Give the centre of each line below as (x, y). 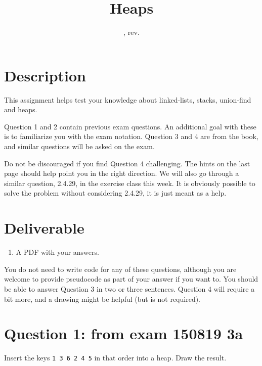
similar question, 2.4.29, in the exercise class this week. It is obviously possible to (130, 183)
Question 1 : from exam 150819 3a (124, 333)
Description (45, 75)
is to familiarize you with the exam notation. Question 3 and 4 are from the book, (131, 136)
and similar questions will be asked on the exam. (79, 146)
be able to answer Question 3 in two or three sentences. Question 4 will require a (129, 288)
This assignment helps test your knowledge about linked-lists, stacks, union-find (128, 99)
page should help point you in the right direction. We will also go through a (122, 173)
